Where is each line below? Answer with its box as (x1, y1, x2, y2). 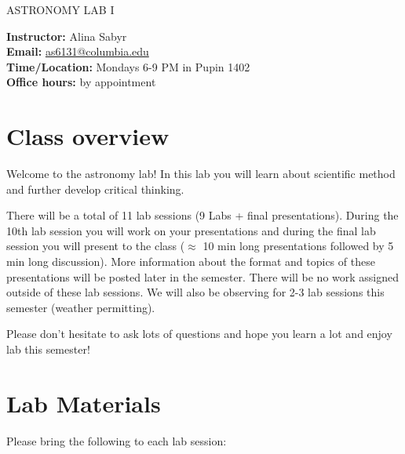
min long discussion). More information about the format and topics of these (6, 253, 375, 270)
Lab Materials (6, 387, 161, 419)
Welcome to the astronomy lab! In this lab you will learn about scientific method (6, 165, 396, 182)
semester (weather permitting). (6, 299, 155, 315)
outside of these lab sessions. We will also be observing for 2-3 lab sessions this (6, 284, 385, 300)
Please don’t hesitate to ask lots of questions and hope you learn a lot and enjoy (6, 325, 392, 342)
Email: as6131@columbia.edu (6, 43, 149, 60)
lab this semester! (6, 341, 90, 358)
